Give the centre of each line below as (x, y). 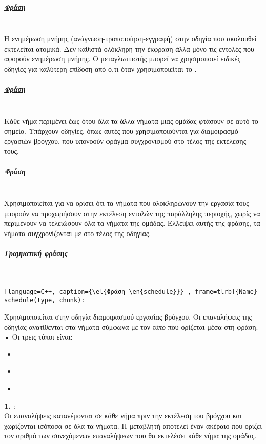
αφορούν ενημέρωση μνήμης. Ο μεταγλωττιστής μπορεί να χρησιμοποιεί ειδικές (122, 59)
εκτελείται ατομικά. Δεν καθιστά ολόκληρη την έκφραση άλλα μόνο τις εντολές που (129, 48)
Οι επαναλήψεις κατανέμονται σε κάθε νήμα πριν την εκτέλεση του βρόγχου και (123, 416)
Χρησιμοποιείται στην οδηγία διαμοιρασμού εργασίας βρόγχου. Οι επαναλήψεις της (128, 317)
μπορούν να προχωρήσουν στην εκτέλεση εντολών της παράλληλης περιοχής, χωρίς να (132, 213)
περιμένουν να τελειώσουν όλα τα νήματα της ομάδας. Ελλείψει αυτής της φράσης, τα (132, 223)
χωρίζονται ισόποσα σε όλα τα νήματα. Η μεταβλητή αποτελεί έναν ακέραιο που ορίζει (133, 425)
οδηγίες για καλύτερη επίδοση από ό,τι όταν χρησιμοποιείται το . (100, 68)
